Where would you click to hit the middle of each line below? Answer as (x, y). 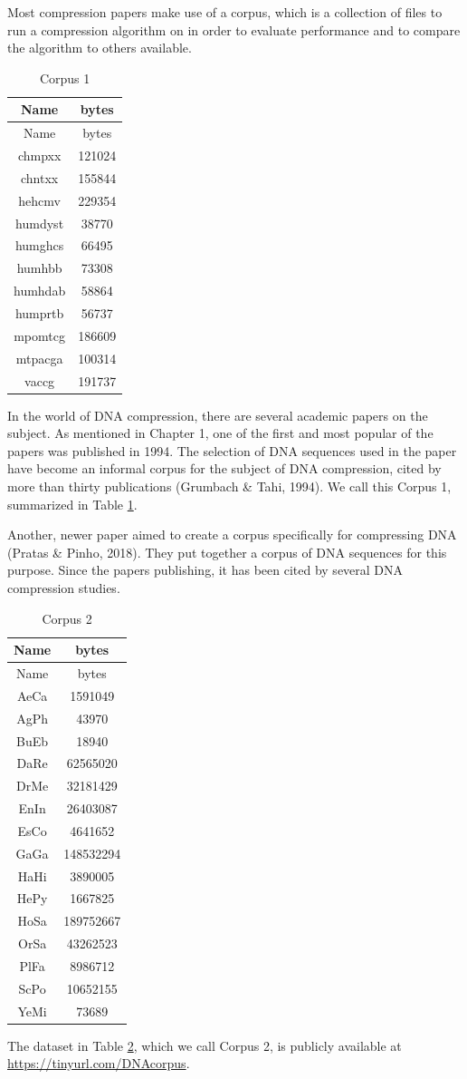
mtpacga (39, 358)
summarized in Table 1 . (72, 504)
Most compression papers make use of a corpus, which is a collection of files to (225, 12)
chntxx (39, 177)
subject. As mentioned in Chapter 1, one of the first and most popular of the (220, 433)
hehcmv (39, 200)
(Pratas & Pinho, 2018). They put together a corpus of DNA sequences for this (227, 552)
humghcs (39, 245)
